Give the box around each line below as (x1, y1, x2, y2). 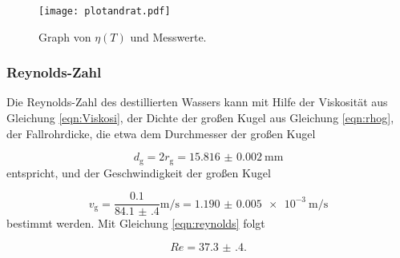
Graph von (38, 28, 91, 45)
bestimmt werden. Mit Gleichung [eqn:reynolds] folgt (6, 215, 265, 232)
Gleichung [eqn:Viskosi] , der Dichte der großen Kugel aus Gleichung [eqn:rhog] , (6, 109, 394, 126)
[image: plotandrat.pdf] (38, 6, 171, 17)
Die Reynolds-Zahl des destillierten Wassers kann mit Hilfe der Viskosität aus (6, 93, 388, 110)
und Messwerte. (130, 28, 207, 45)
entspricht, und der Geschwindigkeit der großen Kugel (6, 164, 271, 181)
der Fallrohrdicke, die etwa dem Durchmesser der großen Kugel (6, 125, 316, 141)
